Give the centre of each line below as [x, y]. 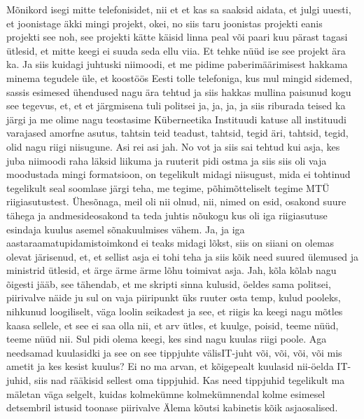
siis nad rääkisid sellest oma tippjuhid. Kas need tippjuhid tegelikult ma [190, 380]
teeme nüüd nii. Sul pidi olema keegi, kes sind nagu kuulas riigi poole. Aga [167, 339]
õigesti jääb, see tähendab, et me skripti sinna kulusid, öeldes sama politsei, [169, 283]
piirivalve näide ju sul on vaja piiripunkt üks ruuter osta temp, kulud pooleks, [174, 297]
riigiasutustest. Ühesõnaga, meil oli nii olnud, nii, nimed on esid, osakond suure [176, 201]
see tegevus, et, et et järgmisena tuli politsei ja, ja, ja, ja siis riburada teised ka [176, 105]
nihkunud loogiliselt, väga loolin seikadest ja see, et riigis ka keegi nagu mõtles [175, 311]
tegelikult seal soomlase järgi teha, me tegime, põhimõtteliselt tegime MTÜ [168, 187]
